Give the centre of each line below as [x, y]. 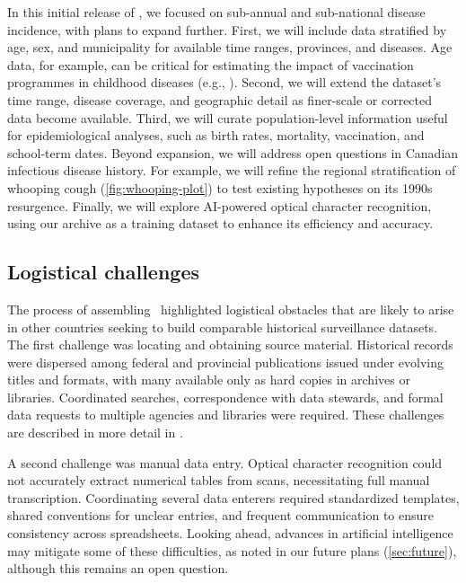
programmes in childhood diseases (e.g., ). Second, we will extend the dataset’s [224, 82]
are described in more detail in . [95, 433]
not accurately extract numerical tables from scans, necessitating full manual [219, 480]
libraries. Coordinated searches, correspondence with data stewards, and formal [225, 397]
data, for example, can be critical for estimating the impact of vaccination [211, 64]
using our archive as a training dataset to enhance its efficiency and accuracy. [220, 223]
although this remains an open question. [118, 568]
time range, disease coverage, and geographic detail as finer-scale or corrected [220, 99]
